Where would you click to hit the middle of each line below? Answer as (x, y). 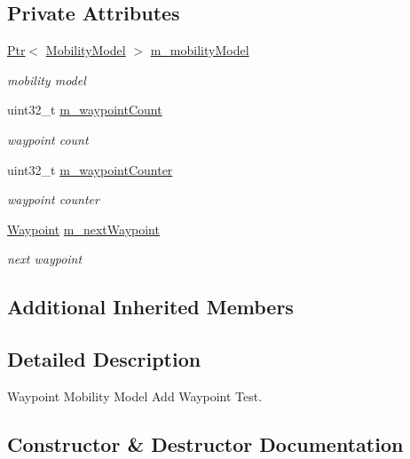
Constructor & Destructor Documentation (205, 443)
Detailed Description (104, 359)
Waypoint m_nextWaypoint (83, 229)
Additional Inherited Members (150, 307)
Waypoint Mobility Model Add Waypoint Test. (135, 396)
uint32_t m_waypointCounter (90, 169)
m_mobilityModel (200, 50)
